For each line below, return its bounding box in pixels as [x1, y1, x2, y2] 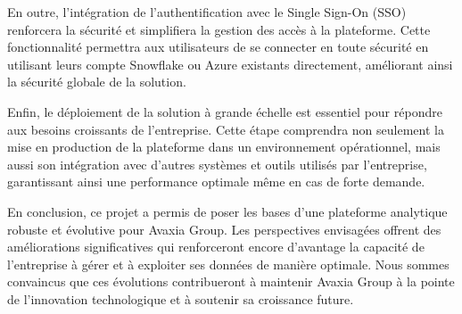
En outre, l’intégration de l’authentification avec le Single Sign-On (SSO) [7, 3, 407, 21]
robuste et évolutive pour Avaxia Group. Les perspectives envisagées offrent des [7, 219, 441, 238]
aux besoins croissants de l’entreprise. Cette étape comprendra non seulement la [7, 120, 444, 138]
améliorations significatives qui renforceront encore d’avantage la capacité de [7, 237, 425, 256]
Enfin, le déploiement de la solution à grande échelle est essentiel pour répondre [7, 102, 442, 120]
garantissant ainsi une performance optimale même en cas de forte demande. [7, 172, 425, 191]
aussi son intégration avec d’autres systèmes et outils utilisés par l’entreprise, [7, 154, 427, 173]
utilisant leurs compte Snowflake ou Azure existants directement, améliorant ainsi [7, 54, 453, 73]
